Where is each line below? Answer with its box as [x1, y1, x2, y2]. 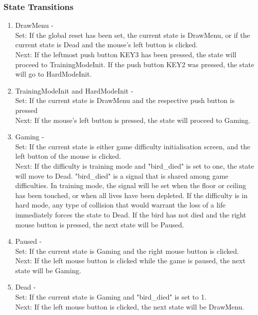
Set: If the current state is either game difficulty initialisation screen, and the [15, 141, 251, 151]
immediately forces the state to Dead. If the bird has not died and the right [15, 209, 247, 219]
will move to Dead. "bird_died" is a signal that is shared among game [15, 170, 229, 181]
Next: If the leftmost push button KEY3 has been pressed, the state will [15, 49, 237, 59]
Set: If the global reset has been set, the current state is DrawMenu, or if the [15, 29, 250, 40]
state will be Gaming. [15, 265, 81, 275]
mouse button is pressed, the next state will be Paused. [15, 219, 184, 229]
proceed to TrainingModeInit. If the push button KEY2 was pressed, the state [15, 59, 255, 69]
